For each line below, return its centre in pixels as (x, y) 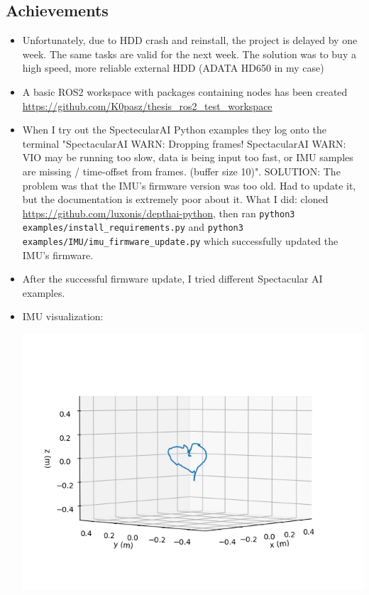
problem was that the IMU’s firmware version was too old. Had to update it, (189, 185)
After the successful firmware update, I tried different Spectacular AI (172, 279)
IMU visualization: (63, 316)
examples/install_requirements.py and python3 (133, 227)
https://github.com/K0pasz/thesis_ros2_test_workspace (147, 105)
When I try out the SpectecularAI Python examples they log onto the (174, 130)
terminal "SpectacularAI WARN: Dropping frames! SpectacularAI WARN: (184, 143)
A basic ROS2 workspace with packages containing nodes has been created (185, 91)
